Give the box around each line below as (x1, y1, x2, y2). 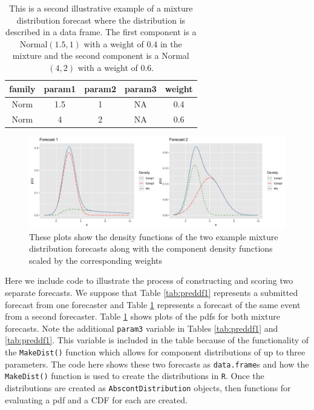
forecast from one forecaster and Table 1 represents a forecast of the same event (5, 298, 301, 311)
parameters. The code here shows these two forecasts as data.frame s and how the (5, 357, 309, 370)
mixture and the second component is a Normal (12, 49, 189, 62)
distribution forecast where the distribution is (16, 13, 186, 26)
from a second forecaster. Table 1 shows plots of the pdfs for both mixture (5, 310, 280, 323)
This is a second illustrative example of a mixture (9, 2, 193, 14)
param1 (44, 82, 76, 95)
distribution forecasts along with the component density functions (29, 242, 273, 255)
